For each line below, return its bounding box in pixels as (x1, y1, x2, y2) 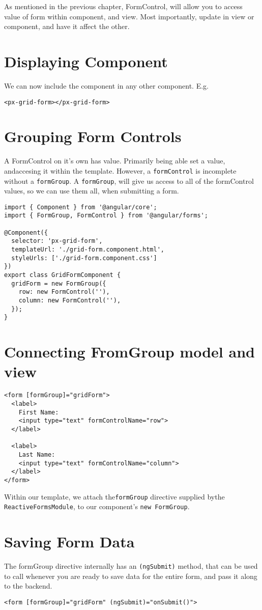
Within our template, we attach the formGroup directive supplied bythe (4, 491, 225, 502)
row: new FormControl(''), (18, 288, 110, 296)
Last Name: (18, 451, 55, 458)
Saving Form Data (4, 531, 135, 551)
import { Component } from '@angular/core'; (4, 203, 157, 211)
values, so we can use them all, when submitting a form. (4, 185, 179, 196)
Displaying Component (4, 50, 168, 71)
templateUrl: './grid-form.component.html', (11, 246, 164, 254)
